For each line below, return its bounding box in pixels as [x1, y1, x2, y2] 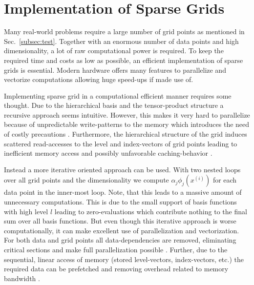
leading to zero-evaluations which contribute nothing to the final [54, 206, 247, 216]
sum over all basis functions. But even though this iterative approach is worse [4, 216, 236, 226]
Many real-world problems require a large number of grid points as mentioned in [4, 26, 245, 37]
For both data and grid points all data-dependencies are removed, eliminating [4, 235, 236, 245]
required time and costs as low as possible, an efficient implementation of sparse [4, 55, 243, 65]
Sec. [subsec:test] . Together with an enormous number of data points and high [4, 36, 239, 46]
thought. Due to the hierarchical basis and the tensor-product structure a [4, 100, 224, 110]
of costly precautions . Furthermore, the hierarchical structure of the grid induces [4, 129, 247, 139]
